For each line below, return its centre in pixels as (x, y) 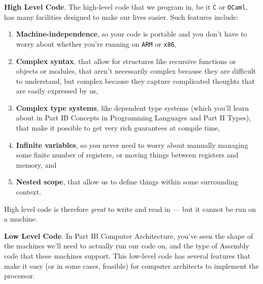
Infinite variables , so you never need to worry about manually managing (132, 145)
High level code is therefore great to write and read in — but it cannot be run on (130, 209)
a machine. (21, 219)
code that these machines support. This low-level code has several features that (127, 256)
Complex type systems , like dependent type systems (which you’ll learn (132, 107)
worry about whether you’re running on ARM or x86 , (96, 43)
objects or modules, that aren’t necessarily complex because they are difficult (136, 71)
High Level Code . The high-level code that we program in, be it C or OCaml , (126, 7)
